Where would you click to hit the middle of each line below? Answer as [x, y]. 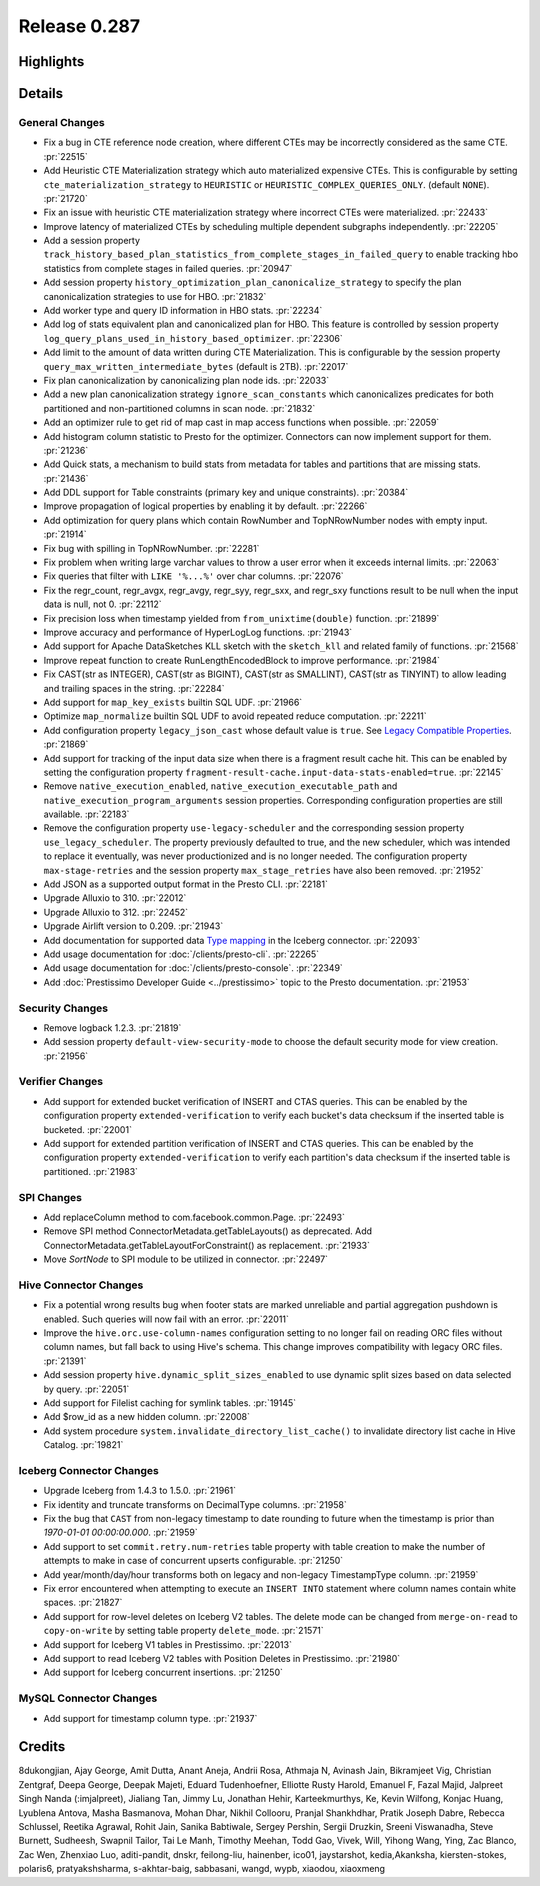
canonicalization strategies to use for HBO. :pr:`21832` [155, 296]
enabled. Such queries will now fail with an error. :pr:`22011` [166, 1319]
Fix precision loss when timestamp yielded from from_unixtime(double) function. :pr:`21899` [241, 618]
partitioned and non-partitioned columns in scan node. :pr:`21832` [179, 408]
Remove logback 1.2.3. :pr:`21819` [112, 1027]
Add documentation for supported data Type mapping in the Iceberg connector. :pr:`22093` [232, 940]
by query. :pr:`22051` [86, 1389]
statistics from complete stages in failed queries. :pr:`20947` [168, 268]
